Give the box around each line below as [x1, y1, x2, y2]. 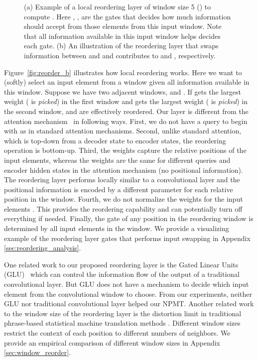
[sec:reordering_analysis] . [4, 242, 81, 253]
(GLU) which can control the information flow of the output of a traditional [4, 269, 240, 279]
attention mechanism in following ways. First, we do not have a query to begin [4, 116, 248, 126]
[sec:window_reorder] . [4, 347, 71, 358]
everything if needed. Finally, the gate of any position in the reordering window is [4, 213, 254, 224]
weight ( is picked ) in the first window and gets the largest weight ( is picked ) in [4, 96, 248, 107]
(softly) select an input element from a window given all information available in [4, 77, 250, 87]
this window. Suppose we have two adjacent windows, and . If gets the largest [4, 86, 241, 97]
